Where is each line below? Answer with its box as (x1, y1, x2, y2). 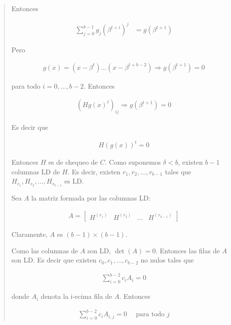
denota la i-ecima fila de (41, 291, 112, 301)
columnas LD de (11, 166, 60, 176)
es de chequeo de (48, 157, 98, 167)
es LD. (64, 176, 84, 186)
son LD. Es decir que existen (11, 255, 97, 265)
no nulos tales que (140, 255, 194, 265)
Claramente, (11, 229, 48, 239)
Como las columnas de (11, 245, 78, 255)
